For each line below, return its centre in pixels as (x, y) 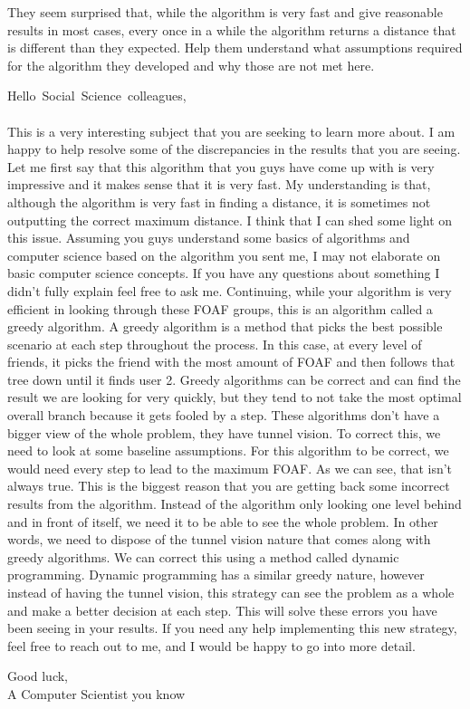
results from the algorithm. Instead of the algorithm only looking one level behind (235, 504)
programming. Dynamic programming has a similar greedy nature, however (216, 575)
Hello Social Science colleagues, (97, 96)
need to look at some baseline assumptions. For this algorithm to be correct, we (228, 450)
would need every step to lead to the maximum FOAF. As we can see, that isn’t (230, 468)
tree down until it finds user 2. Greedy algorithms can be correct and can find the (234, 379)
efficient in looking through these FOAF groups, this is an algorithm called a (220, 308)
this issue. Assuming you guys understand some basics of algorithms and (209, 238)
